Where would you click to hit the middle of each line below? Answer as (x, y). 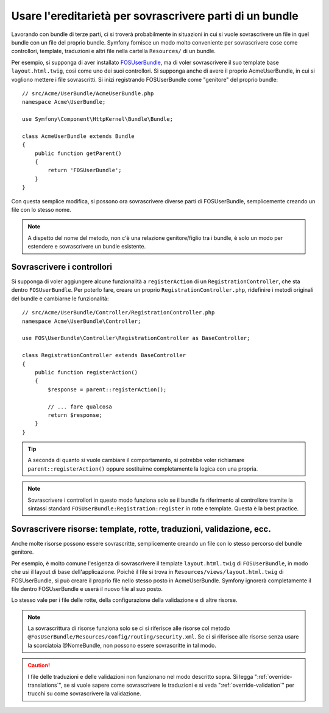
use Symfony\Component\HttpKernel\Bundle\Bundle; (98, 119)
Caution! (39, 665)
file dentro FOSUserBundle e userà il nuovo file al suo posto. (87, 588)
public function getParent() (78, 153)
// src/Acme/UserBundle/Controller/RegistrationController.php (119, 313)
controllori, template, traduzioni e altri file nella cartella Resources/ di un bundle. (114, 51)
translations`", (45, 685)
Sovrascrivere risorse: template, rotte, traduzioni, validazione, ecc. (141, 529)
